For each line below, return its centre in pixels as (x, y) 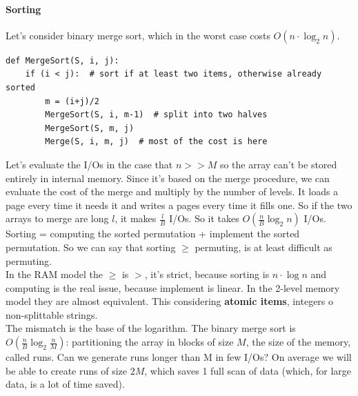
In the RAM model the (54, 274)
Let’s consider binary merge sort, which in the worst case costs (138, 35)
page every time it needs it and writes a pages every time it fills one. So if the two (179, 205)
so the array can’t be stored (278, 164)
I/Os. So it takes (204, 218)
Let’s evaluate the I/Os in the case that (89, 164)
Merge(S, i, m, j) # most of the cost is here (156, 142)
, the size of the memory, (298, 342)
